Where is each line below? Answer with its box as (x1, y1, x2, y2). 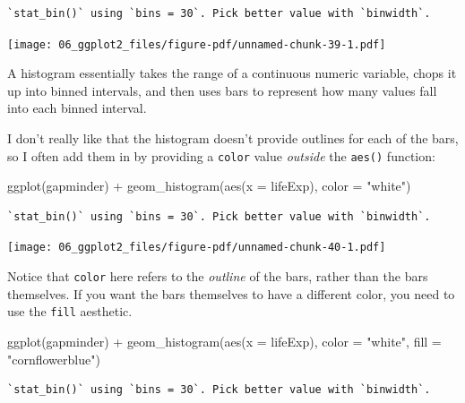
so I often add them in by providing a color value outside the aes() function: (7, 146, 435, 165)
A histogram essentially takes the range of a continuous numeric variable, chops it (7, 64, 457, 82)
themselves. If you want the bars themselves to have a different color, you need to (7, 284, 455, 303)
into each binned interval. (7, 99, 147, 117)
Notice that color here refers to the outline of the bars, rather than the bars (7, 267, 428, 286)
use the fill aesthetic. (7, 302, 133, 321)
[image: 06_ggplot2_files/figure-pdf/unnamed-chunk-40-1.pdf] (7, 241, 386, 254)
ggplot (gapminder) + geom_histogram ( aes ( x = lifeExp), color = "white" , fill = (7, 332, 442, 351)
